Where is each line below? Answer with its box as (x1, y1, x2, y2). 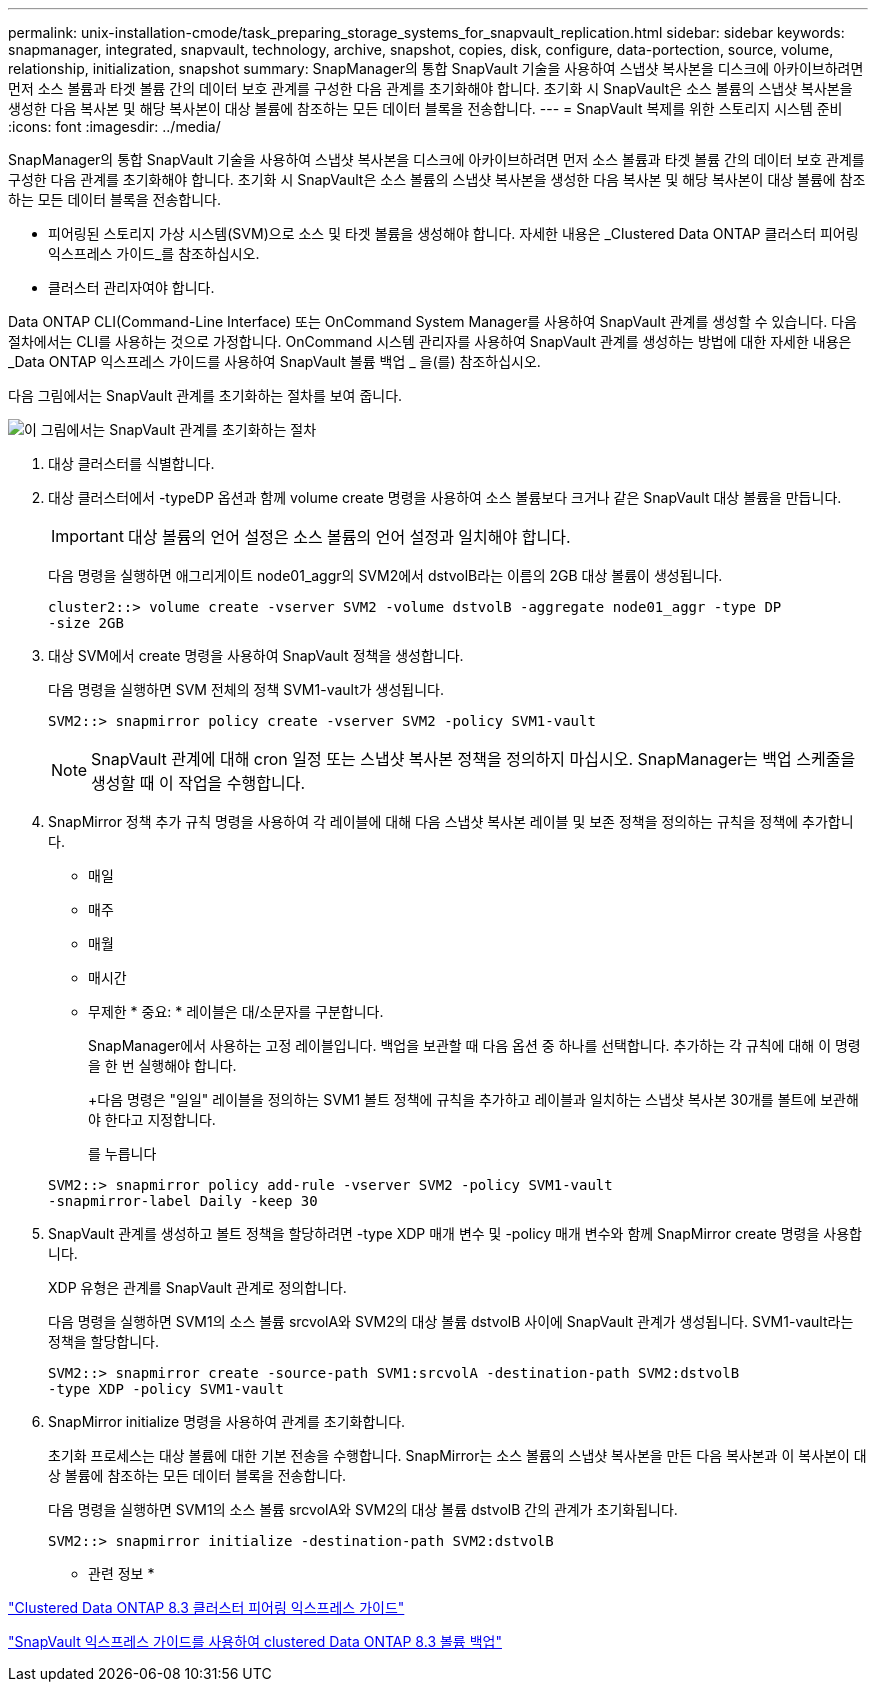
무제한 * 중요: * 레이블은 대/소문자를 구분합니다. (88, 1003, 384, 1020)
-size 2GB (48, 615, 124, 631)
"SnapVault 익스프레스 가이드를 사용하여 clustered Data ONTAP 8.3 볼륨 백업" (8, 1633, 502, 1650)
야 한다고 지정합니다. (88, 1111, 216, 1128)
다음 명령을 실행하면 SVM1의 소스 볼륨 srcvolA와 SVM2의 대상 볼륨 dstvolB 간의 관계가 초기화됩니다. (48, 1501, 678, 1518)
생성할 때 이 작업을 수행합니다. (91, 773, 306, 793)
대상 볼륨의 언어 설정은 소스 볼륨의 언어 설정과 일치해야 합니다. (127, 527, 571, 547)
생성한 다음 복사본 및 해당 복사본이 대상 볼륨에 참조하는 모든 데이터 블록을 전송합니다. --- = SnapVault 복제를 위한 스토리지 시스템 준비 (8, 100, 843, 117)
